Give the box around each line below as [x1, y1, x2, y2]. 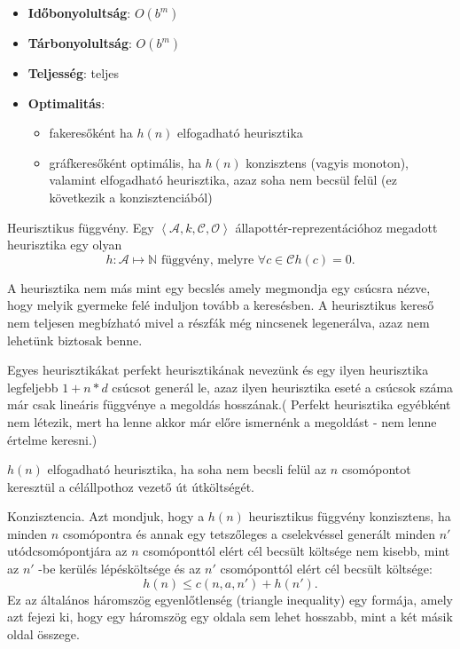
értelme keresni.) [7, 430, 97, 448]
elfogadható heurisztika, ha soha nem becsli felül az [47, 460, 327, 479]
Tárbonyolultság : [27, 34, 132, 51]
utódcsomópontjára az [7, 542, 128, 560]
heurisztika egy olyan [7, 235, 122, 254]
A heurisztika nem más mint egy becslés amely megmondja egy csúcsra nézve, [7, 278, 431, 297]
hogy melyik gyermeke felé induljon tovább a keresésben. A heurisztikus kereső [7, 296, 434, 314]
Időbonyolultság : [27, 4, 131, 21]
